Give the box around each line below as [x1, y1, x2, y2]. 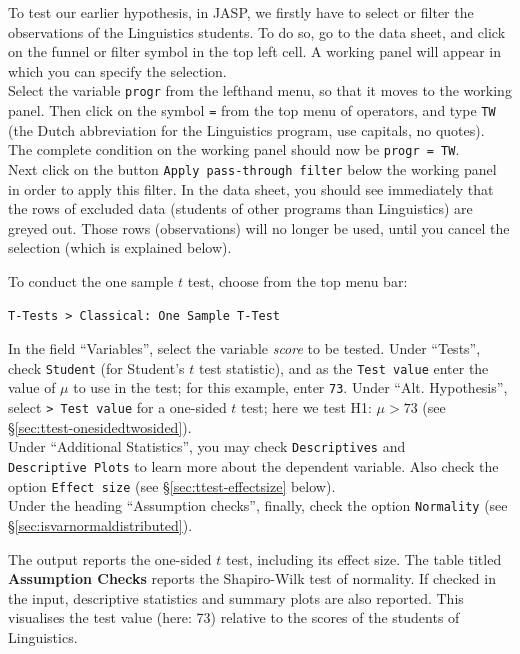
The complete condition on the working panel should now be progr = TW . [8, 139, 460, 160]
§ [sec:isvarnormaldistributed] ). [8, 514, 193, 535]
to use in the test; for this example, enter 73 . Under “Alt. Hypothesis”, [73, 377, 508, 398]
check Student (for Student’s [8, 357, 185, 378]
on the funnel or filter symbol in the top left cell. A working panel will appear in [8, 41, 501, 62]
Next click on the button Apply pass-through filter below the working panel [8, 158, 497, 179]
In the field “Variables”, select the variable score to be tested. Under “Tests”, [8, 338, 481, 359]
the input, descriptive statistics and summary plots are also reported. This [8, 587, 464, 608]
